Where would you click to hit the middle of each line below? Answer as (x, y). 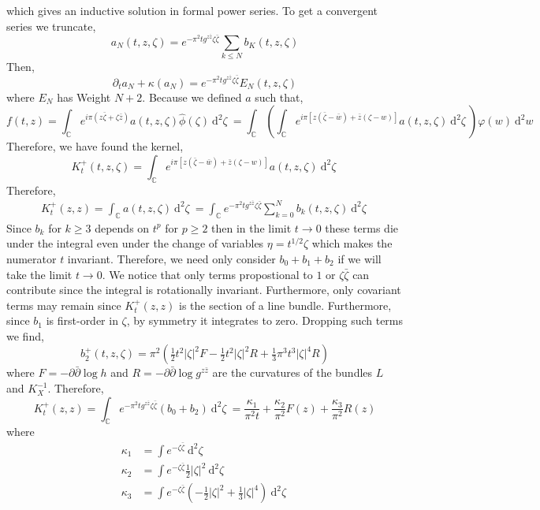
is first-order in (82, 320)
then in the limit (251, 227)
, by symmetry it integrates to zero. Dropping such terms (265, 320)
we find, (25, 335)
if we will (359, 258)
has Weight (84, 97)
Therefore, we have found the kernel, (95, 146)
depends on (122, 227)
